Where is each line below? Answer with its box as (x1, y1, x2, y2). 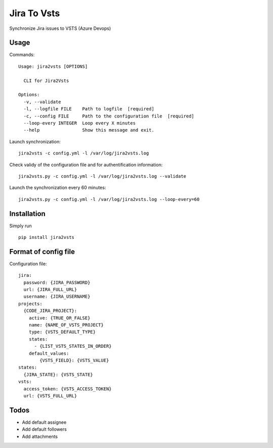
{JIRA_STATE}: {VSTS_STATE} (23, 372, 94, 377)
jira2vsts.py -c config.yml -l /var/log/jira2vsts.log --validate (18, 173, 187, 179)
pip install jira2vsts (18, 234, 75, 240)
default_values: (28, 350, 69, 356)
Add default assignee (22, 419, 67, 425)
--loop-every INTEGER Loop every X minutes (23, 120, 136, 126)
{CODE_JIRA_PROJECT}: (23, 308, 77, 314)
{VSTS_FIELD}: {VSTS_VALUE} (39, 357, 109, 363)
